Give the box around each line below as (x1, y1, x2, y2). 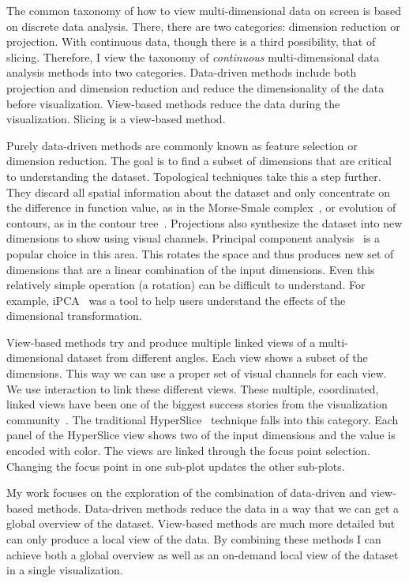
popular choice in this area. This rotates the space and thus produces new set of (6, 245, 394, 261)
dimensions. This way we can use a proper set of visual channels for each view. (6, 365, 387, 382)
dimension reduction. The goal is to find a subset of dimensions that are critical (6, 152, 392, 169)
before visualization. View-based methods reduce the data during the (6, 95, 340, 111)
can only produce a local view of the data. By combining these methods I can (6, 531, 381, 547)
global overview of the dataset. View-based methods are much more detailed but (6, 515, 396, 532)
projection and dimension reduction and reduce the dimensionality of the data (6, 79, 385, 96)
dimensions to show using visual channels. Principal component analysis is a (6, 230, 381, 246)
